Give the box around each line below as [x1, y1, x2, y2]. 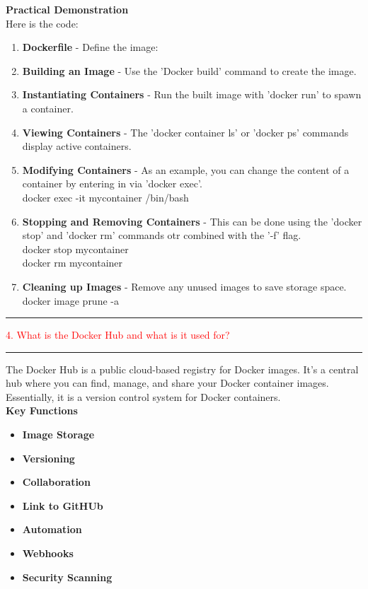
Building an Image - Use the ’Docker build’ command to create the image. [22, 63, 357, 78]
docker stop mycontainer [22, 241, 129, 256]
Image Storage [22, 427, 95, 442]
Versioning [22, 450, 75, 465]
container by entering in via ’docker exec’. [22, 176, 202, 191]
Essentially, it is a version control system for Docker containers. [6, 389, 281, 404]
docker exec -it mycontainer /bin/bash [22, 189, 189, 204]
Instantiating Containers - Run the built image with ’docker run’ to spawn [22, 87, 362, 102]
